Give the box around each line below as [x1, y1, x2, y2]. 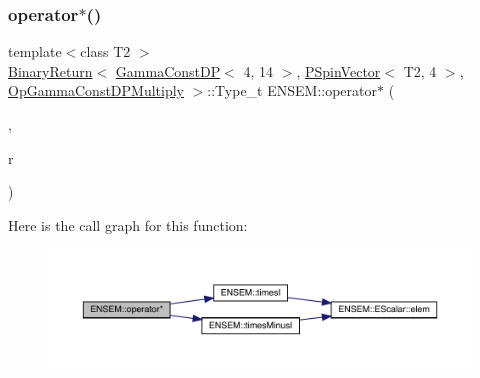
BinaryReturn [8, 60, 93, 81]
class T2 [80, 41, 131, 62]
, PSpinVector [296, 60, 381, 81]
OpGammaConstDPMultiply [8, 80, 184, 101]
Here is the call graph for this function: [8, 214, 248, 235]
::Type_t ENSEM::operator [207, 80, 378, 101]
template [8, 41, 62, 62]
